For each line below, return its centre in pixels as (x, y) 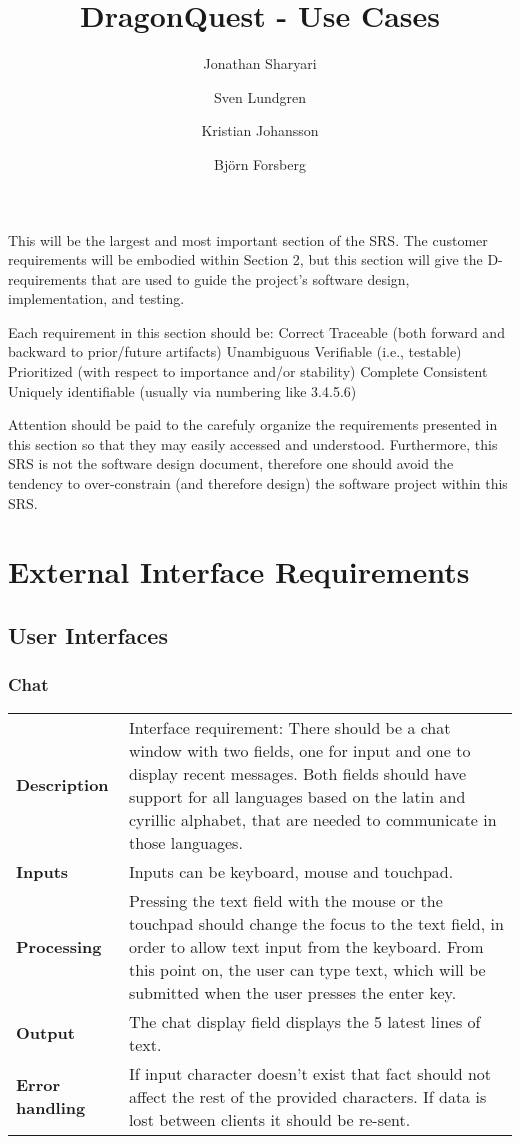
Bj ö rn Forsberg (259, 163)
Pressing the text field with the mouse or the (285, 900)
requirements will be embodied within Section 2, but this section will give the (245, 259)
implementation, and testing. (96, 298)
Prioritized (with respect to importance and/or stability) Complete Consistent (248, 371)
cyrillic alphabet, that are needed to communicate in (312, 819)
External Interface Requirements (239, 571)
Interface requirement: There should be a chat (289, 727)
